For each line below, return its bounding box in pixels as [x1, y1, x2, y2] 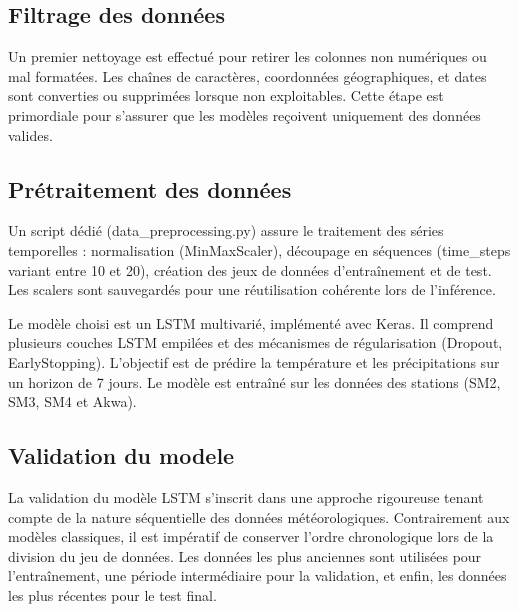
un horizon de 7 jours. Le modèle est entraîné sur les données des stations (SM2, [8, 371, 501, 392]
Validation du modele [8, 440, 235, 471]
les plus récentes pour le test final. [8, 584, 217, 605]
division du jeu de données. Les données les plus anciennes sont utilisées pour [8, 545, 482, 566]
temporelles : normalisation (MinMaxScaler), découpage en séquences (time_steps [8, 239, 511, 260]
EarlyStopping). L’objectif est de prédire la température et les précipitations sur [8, 351, 500, 372]
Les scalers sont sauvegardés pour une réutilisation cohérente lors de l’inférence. [8, 279, 496, 300]
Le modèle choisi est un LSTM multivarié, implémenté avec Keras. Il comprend [8, 312, 494, 333]
